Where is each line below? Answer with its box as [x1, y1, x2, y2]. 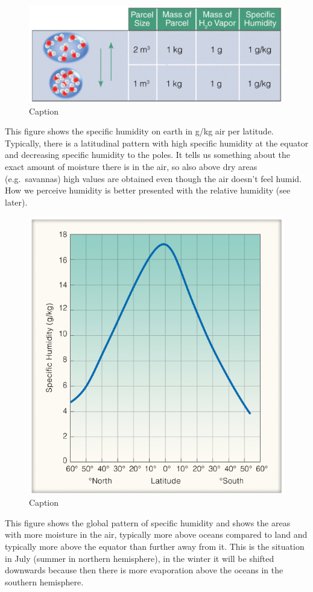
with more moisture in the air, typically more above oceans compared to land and [5, 528, 308, 541]
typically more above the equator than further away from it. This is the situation [5, 540, 305, 553]
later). [5, 195, 28, 208]
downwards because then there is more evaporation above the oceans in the [5, 564, 283, 576]
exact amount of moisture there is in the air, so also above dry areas [5, 160, 258, 172]
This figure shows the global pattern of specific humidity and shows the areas [5, 516, 291, 529]
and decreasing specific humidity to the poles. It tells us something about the [5, 148, 290, 161]
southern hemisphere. [5, 575, 84, 588]
